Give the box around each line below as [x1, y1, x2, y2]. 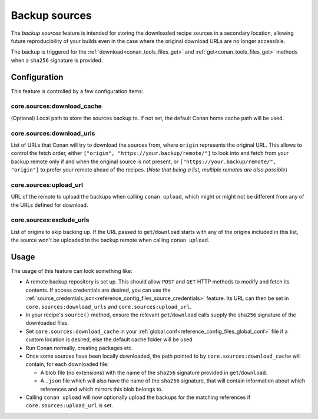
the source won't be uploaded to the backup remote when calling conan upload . [11, 236, 210, 244]
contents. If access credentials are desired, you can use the [25, 286, 171, 293]
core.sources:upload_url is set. [25, 402, 113, 409]
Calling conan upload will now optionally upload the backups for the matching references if [25, 394, 251, 401]
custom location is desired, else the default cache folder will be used [25, 336, 193, 343]
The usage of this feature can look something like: [11, 268, 132, 275]
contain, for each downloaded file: [25, 361, 109, 368]
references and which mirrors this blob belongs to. [40, 385, 163, 392]
